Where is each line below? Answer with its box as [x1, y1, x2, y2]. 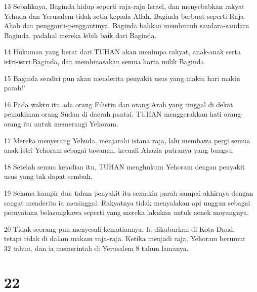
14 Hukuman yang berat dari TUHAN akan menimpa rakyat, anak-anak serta [4, 46, 241, 57]
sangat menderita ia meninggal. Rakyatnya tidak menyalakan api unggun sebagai [4, 197, 250, 208]
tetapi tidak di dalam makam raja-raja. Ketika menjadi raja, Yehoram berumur [4, 233, 246, 244]
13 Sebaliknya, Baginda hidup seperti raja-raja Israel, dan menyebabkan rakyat [4, 1, 245, 11]
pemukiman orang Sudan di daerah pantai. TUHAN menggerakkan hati [4, 109, 222, 119]
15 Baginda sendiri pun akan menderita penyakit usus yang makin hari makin [4, 73, 240, 83]
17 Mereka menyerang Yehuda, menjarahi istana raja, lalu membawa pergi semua [4, 135, 251, 145]
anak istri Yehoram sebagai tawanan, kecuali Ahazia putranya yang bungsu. [4, 145, 234, 155]
